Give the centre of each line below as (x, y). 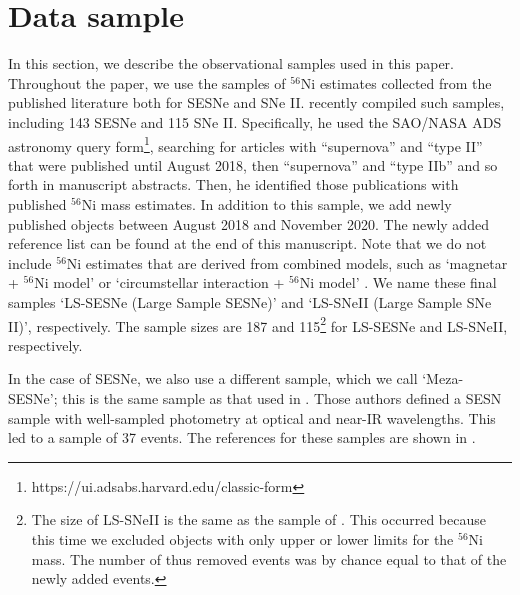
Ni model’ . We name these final (398, 282)
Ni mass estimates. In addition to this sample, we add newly (266, 203)
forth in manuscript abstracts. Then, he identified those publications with (233, 184)
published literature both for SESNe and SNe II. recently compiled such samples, (256, 102)
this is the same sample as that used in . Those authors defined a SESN (282, 397)
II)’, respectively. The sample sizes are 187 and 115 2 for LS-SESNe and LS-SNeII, (258, 324)
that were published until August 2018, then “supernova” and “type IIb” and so (253, 164)
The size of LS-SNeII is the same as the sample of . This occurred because (258, 519)
